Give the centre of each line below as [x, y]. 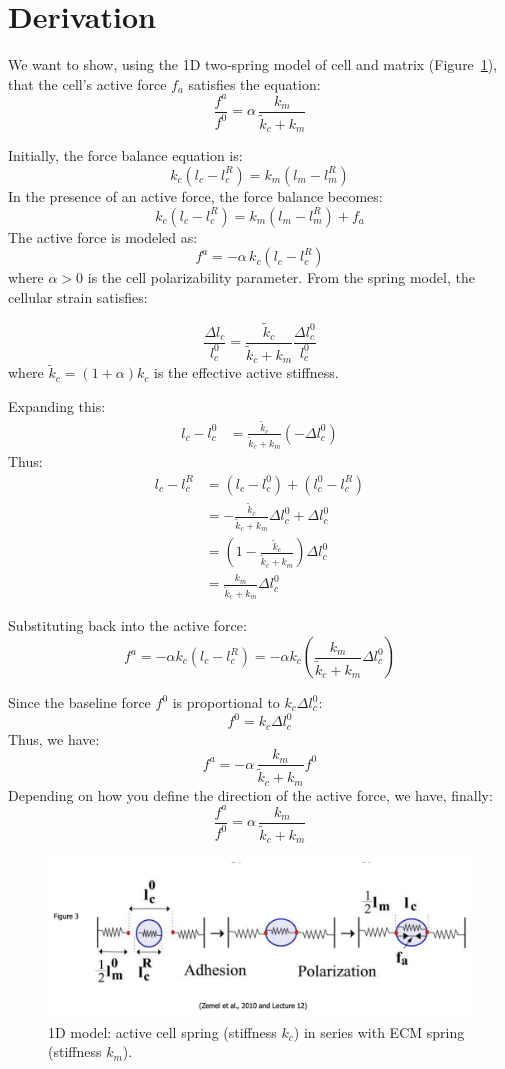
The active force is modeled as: [103, 236]
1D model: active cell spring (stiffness [162, 1031]
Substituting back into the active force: [127, 625]
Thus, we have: [54, 738]
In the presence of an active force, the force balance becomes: [195, 195]
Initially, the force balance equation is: [125, 155]
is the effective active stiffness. [246, 372]
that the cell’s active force [87, 83]
